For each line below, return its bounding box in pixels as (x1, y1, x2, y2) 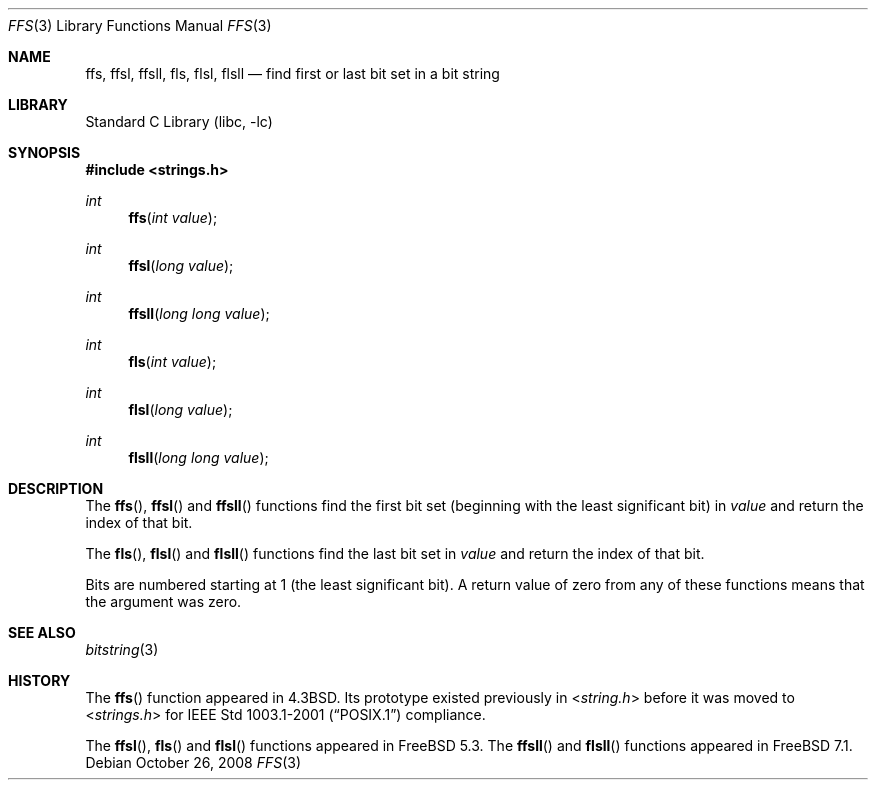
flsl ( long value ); (128, 401, 233, 418)
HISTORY (8, 672, 71, 689)
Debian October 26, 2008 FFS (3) (85, 754, 302, 771)
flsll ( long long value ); (128, 449, 269, 466)
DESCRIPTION (8, 480, 104, 497)
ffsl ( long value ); (128, 257, 234, 274)
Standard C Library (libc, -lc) (85, 113, 273, 130)
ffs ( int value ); (128, 209, 218, 226)
